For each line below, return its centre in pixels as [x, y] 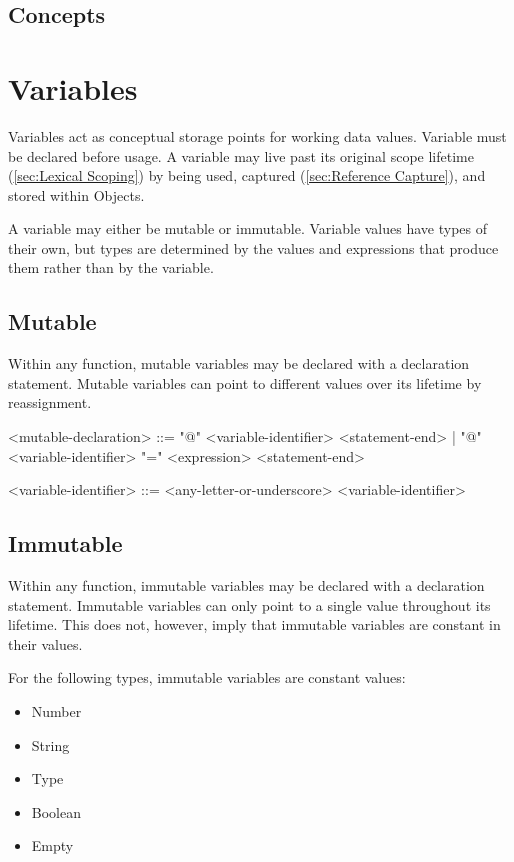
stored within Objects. [76, 194]
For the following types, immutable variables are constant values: [207, 677]
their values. [45, 643]
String [50, 744]
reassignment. [50, 402]
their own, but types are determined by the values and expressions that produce [253, 247]
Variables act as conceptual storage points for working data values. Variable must [257, 135]
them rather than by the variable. [111, 267]
